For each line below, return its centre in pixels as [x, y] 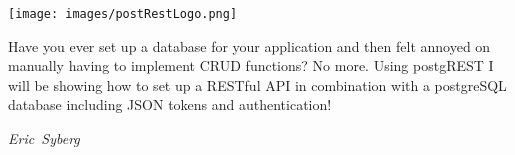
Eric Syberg [44, 138]
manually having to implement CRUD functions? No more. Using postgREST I [251, 65]
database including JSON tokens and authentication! [170, 104]
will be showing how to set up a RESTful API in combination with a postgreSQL [257, 84]
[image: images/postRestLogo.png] [123, 14]
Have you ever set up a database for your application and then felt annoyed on [249, 45]
